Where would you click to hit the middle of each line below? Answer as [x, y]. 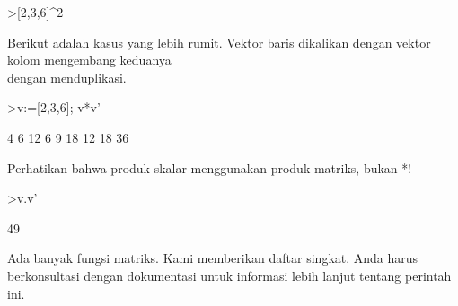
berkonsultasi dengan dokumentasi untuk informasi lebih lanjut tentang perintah [229, 275]
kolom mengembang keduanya [89, 60]
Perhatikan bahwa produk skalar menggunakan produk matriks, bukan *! [210, 167]
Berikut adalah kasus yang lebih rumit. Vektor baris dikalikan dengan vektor [219, 42]
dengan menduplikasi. [67, 77]
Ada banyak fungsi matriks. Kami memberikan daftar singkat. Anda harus [213, 258]
